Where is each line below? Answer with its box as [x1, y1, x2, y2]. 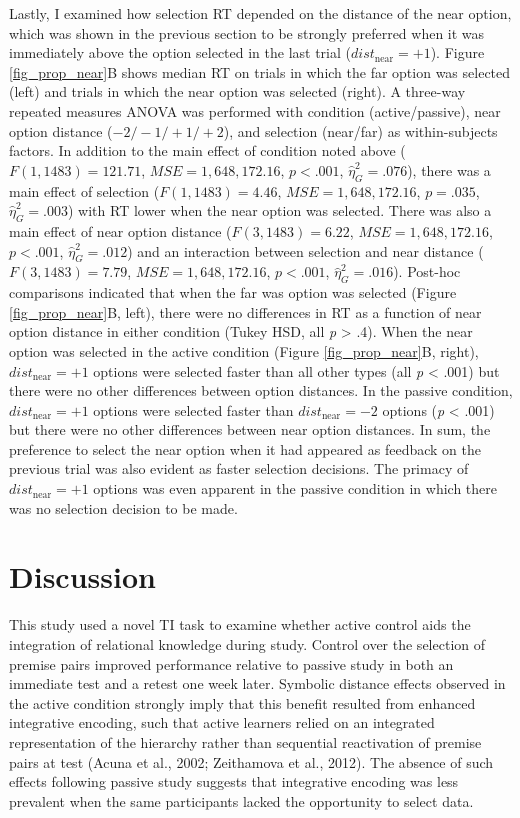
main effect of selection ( [9, 180, 160, 201]
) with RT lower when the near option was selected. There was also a [68, 200, 492, 221]
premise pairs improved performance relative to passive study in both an [9, 653, 454, 674]
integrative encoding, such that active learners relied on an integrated [9, 712, 435, 733]
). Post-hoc [393, 261, 461, 282]
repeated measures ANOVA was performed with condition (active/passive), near [9, 100, 501, 121]
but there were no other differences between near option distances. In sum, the [9, 419, 491, 440]
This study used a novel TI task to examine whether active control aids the [9, 614, 471, 635]
